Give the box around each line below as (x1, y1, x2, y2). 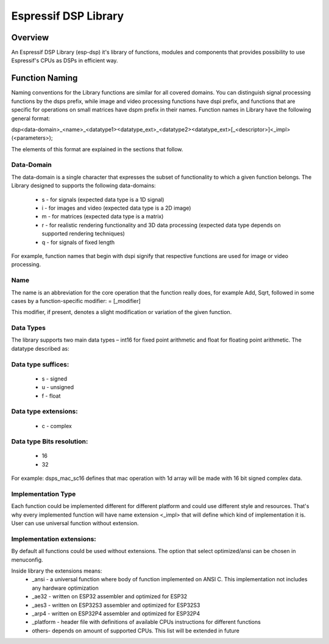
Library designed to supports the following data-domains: (11, 182, 156, 189)
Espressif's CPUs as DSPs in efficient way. (11, 57, 118, 64)
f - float (41, 392, 61, 399)
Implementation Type (11, 490, 76, 498)
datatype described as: (11, 345, 69, 352)
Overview (11, 32, 49, 43)
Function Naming (11, 73, 78, 84)
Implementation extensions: (11, 534, 97, 543)
